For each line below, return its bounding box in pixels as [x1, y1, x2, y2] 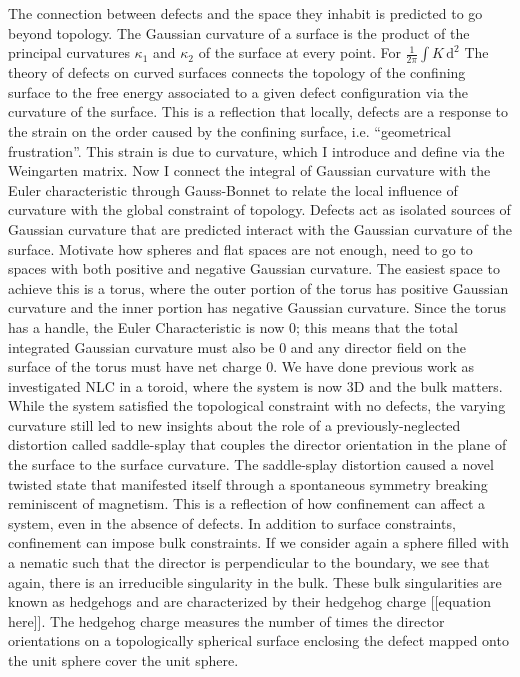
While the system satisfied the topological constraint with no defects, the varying [8, 395, 506, 416]
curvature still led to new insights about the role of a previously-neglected [8, 414, 461, 435]
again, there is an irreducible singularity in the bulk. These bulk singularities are [8, 571, 502, 592]
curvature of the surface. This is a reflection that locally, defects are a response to [8, 101, 508, 122]
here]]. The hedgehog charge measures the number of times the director [8, 610, 445, 631]
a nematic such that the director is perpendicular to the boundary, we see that [8, 552, 490, 573]
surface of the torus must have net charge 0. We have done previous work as [8, 356, 475, 377]
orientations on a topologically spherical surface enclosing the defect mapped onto [8, 630, 509, 651]
